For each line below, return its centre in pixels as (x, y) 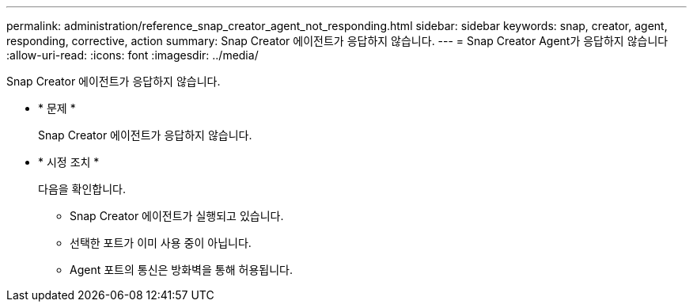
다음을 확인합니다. (82, 189)
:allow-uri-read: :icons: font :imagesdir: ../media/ (133, 55)
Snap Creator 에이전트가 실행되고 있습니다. (177, 216)
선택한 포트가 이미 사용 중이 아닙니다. (161, 243)
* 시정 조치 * (69, 162)
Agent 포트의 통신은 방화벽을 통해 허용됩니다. (181, 270)
